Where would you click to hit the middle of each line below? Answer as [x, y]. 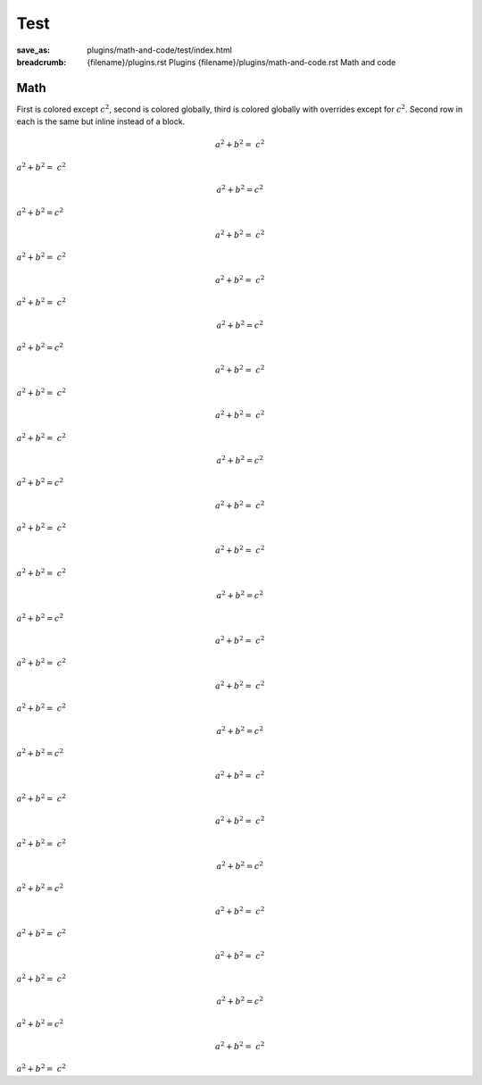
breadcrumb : [42, 62]
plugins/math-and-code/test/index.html [159, 50]
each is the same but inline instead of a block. [101, 121]
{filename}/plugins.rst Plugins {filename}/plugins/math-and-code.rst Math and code [241, 62]
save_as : [33, 50]
